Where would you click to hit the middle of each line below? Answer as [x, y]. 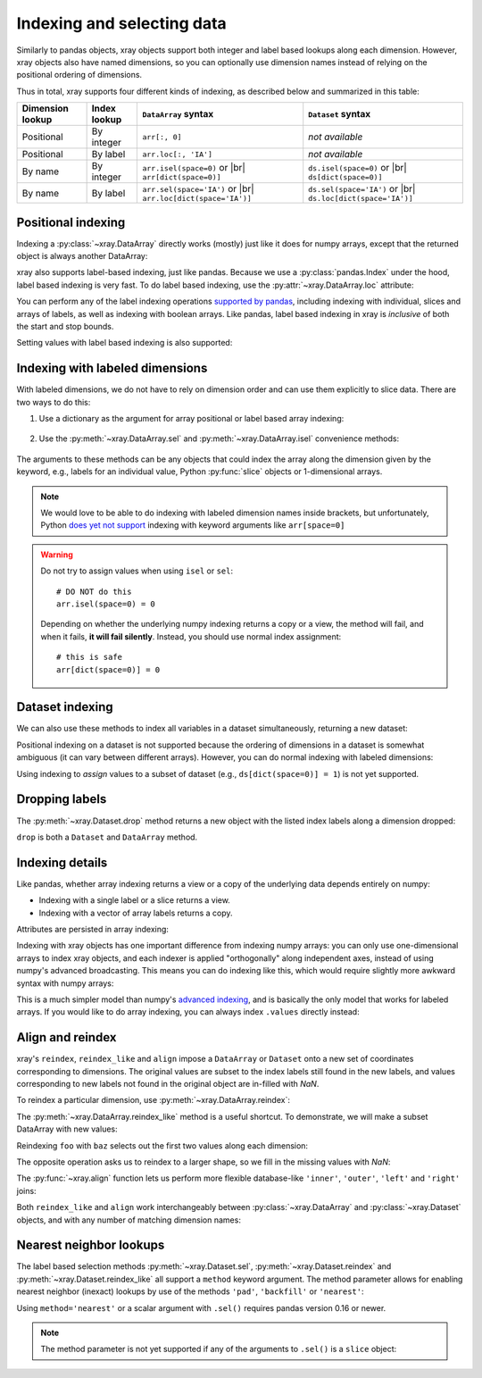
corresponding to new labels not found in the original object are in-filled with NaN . [168, 1084]
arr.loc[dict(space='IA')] [197, 199]
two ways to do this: [54, 402]
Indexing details [62, 862]
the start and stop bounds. [65, 326]
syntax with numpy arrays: [65, 983]
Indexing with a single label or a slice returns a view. [135, 900]
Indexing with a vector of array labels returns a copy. [136, 913]
